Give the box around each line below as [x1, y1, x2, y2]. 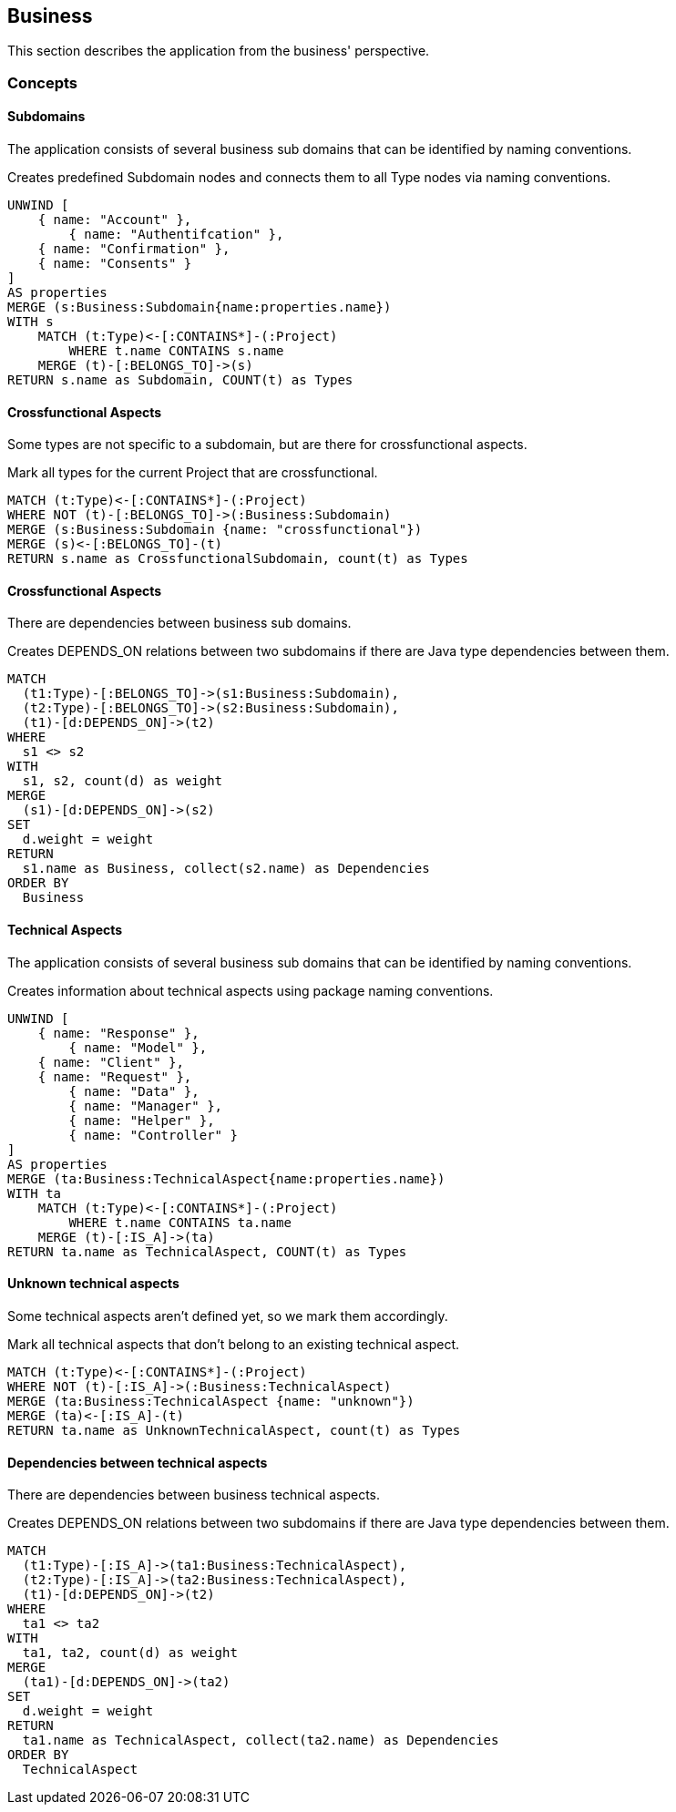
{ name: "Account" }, [37, 212, 192, 228]
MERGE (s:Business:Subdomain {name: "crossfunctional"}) [7, 522, 423, 537]
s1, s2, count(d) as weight [22, 773, 223, 789]
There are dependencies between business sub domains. [7, 615, 352, 631]
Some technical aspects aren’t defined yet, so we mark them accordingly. [7, 1307, 448, 1324]
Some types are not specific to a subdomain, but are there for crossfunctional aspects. [7, 436, 527, 453]
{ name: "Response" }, [37, 1025, 200, 1040]
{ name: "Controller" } [68, 1127, 238, 1142]
